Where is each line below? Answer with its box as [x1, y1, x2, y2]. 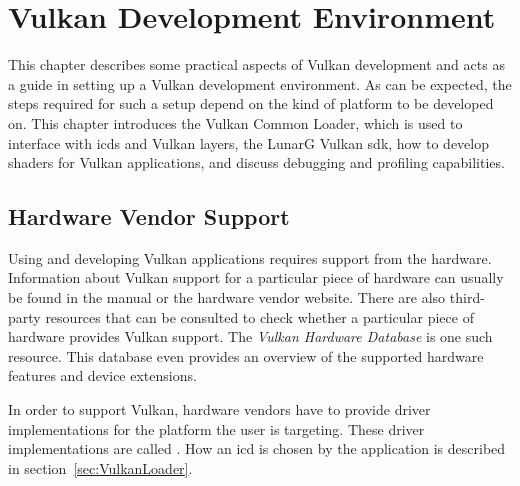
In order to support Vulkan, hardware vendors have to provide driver [8, 399, 431, 420]
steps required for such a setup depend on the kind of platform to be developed [8, 93, 494, 114]
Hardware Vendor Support [8, 201, 290, 232]
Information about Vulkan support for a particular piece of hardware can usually [8, 267, 504, 288]
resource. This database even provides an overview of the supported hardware [8, 345, 484, 366]
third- [449, 287, 485, 308]
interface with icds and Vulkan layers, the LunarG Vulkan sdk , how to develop [8, 132, 489, 153]
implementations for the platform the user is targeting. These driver [8, 418, 425, 439]
